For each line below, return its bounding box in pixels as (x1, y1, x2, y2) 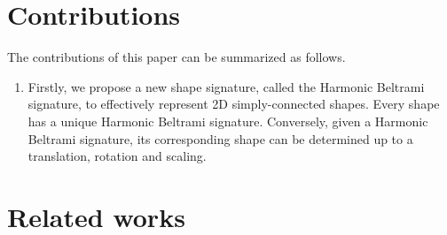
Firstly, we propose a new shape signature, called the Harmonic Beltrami (27, 77, 425, 95)
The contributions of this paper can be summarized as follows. (7, 48, 346, 66)
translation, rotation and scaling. (27, 147, 207, 165)
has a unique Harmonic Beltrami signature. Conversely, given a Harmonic (27, 111, 428, 130)
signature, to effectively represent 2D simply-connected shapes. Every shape (27, 95, 440, 113)
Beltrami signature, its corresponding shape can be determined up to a (27, 129, 413, 148)
